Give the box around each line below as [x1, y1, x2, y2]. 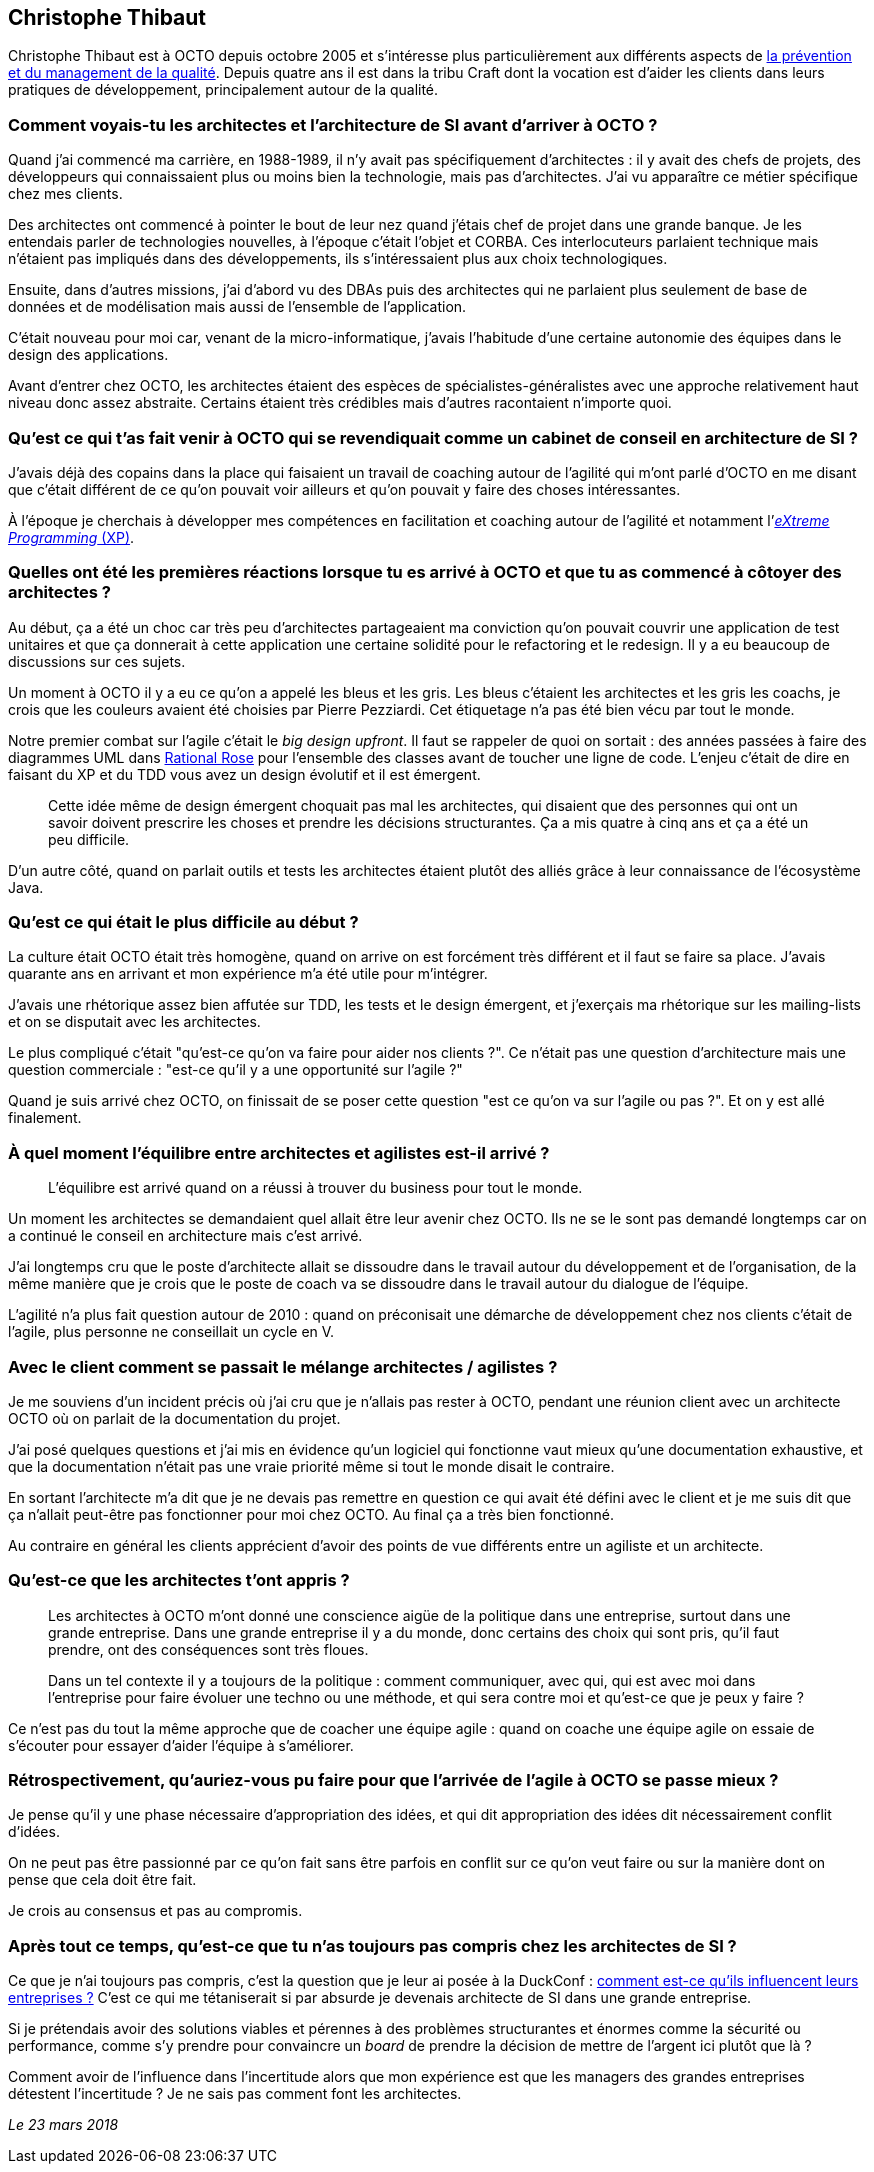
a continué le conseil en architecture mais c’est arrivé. [8, 1227, 363, 1245]
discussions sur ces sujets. [8, 652, 186, 670]
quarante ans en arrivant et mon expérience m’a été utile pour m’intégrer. [8, 965, 488, 983]
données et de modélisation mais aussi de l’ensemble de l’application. [8, 298, 467, 316]
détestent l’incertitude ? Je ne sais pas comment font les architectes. [8, 2085, 462, 2103]
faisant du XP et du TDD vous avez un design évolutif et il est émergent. [8, 765, 481, 783]
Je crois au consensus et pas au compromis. [8, 1902, 303, 1920]
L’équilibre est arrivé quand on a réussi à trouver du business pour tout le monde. [48, 1179, 583, 1197]
